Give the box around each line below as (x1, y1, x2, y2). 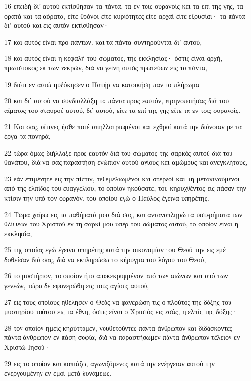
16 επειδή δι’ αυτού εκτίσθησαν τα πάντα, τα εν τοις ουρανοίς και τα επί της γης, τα (4, 1, 243, 11)
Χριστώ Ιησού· (4, 342, 50, 352)
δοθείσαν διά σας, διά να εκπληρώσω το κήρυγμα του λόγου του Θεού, (4, 254, 206, 264)
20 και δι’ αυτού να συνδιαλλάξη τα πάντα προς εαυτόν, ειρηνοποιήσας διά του (4, 95, 229, 106)
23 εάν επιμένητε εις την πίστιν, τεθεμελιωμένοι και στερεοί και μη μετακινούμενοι (4, 173, 240, 183)
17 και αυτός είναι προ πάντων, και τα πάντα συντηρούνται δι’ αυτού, (4, 36, 202, 46)
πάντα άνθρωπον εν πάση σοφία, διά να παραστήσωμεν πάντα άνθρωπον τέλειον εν (4, 332, 240, 342)
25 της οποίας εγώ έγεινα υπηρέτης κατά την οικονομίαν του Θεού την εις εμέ (4, 245, 226, 255)
